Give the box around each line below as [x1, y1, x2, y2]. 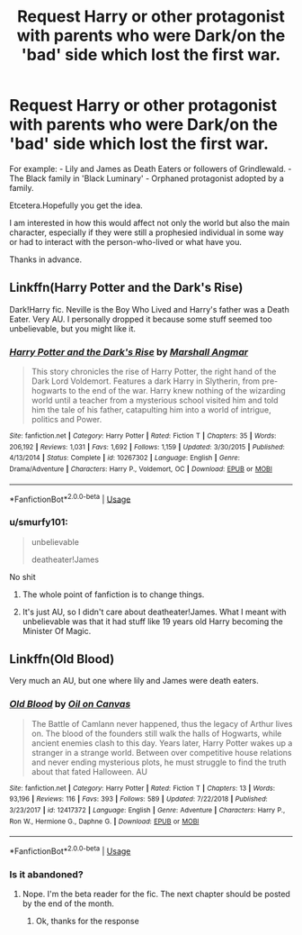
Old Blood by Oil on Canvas [9, 698, 131, 711]
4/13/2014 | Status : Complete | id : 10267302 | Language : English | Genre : [9, 453, 241, 463]
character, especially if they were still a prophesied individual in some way [9, 227, 284, 238]
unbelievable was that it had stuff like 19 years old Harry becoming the [22, 615, 283, 627]
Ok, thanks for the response [35, 916, 139, 927]
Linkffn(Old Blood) [9, 651, 115, 667]
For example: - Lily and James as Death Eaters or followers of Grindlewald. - [9, 163, 292, 174]
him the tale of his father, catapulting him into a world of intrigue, [31, 404, 271, 415]
